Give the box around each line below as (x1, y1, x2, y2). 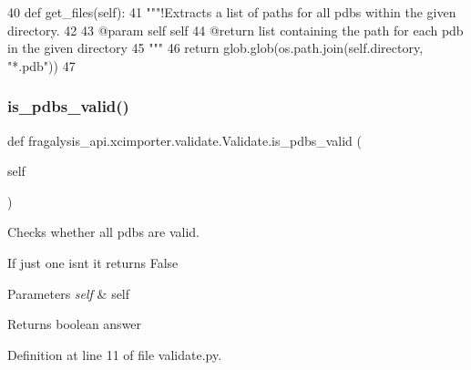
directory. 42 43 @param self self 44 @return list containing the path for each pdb (7, 20, 464, 39)
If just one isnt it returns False (7, 252, 179, 272)
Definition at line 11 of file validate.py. (7, 344, 222, 364)
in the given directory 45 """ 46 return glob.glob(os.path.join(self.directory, (7, 38, 424, 57)
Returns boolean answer (7, 314, 142, 334)
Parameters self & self (7, 283, 130, 303)
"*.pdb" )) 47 (7, 56, 76, 75)
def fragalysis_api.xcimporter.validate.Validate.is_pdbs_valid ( (7, 130, 363, 149)
